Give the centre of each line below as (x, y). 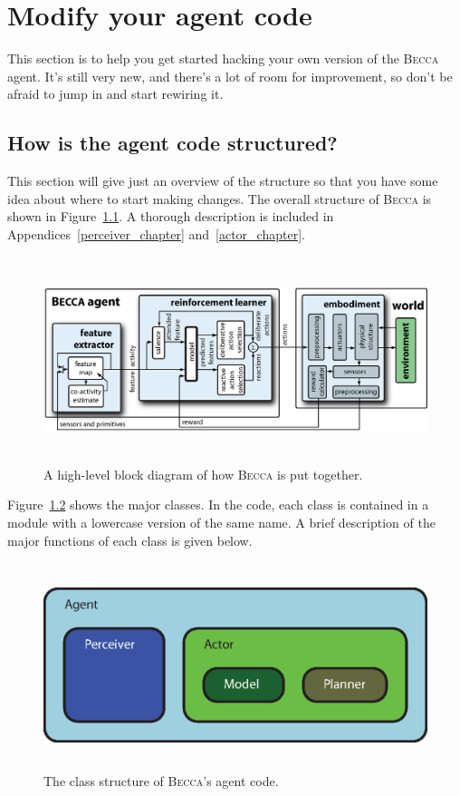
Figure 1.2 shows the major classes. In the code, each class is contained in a (218, 505)
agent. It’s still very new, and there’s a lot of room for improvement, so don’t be (230, 76)
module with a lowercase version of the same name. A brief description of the (221, 523)
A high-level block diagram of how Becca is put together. (203, 474)
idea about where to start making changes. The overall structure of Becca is (220, 198)
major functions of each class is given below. (130, 540)
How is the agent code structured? (172, 143)
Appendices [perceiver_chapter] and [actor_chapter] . (156, 233)
